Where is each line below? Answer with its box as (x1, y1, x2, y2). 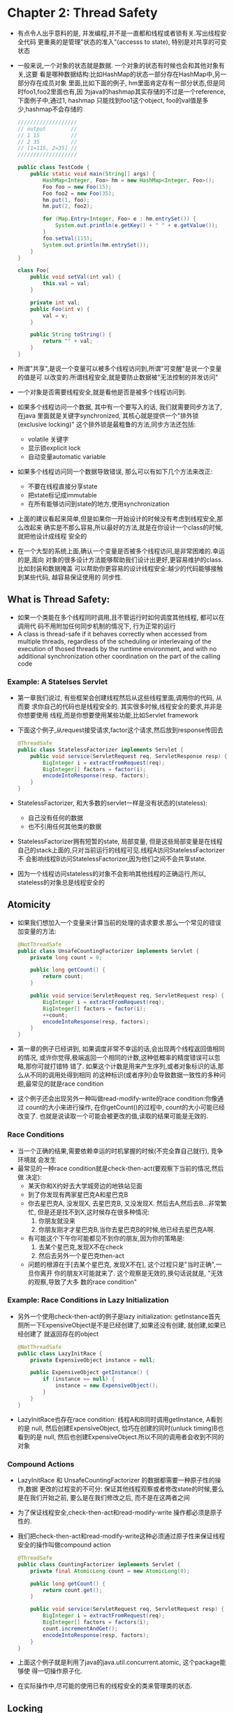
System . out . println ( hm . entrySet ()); (43, 241, 149, 249)
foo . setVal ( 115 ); (43, 235, 93, 242)
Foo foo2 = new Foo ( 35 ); (43, 190, 115, 197)
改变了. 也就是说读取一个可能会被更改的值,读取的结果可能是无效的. (17, 1112, 208, 1121)
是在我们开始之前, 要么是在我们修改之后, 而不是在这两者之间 (17, 1494, 190, 1501)
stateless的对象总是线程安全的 (17, 878, 105, 887)
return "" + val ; (43, 337, 93, 345)
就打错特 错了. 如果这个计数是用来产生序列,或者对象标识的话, (43, 1062, 218, 1070)
